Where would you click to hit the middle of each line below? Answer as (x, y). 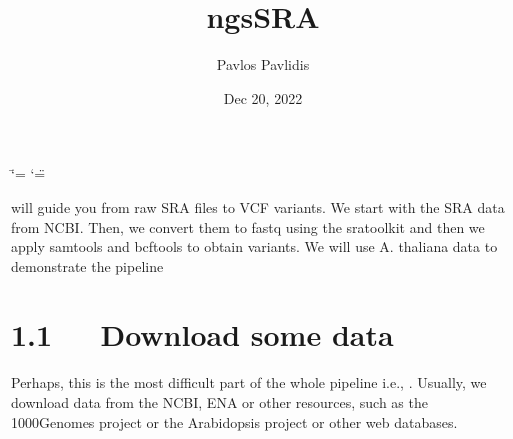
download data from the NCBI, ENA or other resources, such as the (219, 402)
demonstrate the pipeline (87, 265)
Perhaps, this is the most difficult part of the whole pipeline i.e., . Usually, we (249, 382)
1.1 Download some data (202, 334)
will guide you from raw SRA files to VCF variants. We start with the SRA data (258, 206)
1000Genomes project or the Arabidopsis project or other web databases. (234, 421)
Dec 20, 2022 (263, 97)
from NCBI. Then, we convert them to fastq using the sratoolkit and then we (248, 226)
